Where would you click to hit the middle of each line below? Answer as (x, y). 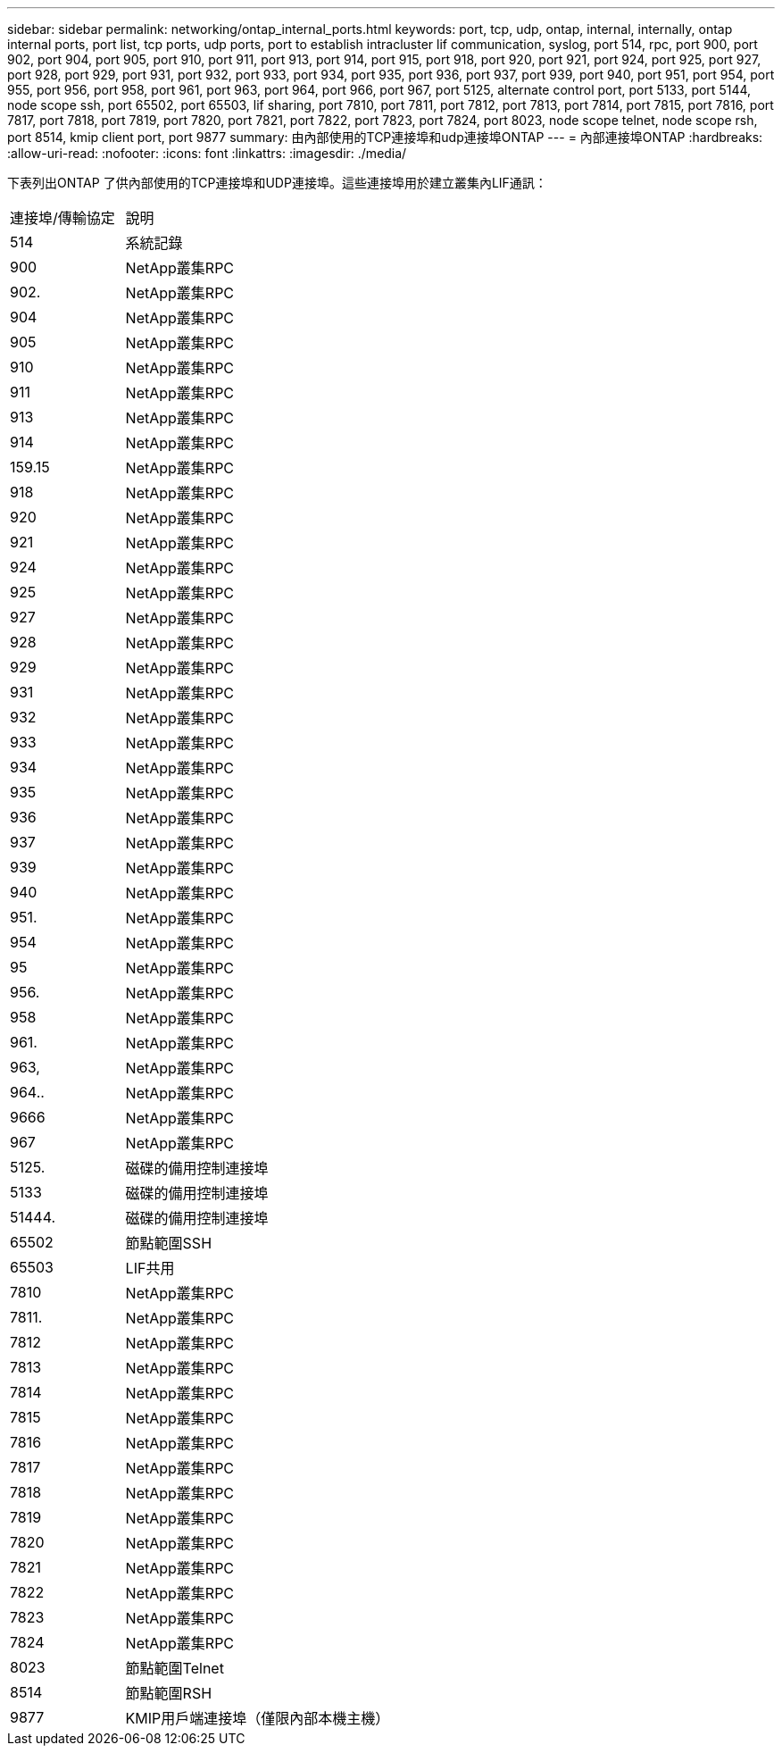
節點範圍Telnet (175, 1668)
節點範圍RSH (169, 1693)
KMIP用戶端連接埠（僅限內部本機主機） (258, 1718)
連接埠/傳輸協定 (62, 218)
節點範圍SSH (169, 1243)
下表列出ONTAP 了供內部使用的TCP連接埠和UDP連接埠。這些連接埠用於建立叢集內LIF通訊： (277, 183)
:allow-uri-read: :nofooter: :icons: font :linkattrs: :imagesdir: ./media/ (207, 153)
